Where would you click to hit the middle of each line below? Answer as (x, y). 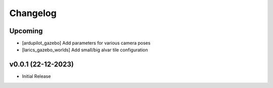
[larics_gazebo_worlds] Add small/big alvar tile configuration (85, 50)
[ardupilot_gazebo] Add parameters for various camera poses (86, 43)
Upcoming (26, 31)
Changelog (33, 13)
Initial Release (36, 76)
